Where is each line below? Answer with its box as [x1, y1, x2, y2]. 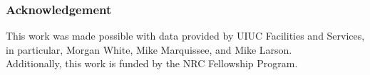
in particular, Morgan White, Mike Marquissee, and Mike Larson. [6, 42, 292, 57]
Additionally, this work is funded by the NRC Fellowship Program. [6, 56, 298, 71]
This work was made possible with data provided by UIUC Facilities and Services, [6, 28, 365, 43]
